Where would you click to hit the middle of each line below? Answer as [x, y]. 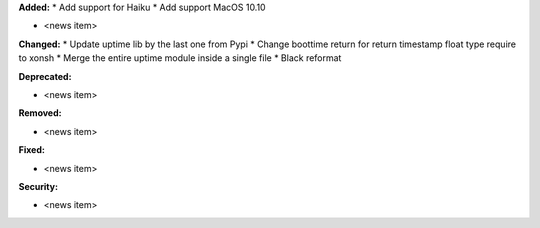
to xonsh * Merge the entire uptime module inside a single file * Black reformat [180, 58]
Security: [38, 186]
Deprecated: [45, 76]
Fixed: [31, 150]
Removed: [40, 113]
